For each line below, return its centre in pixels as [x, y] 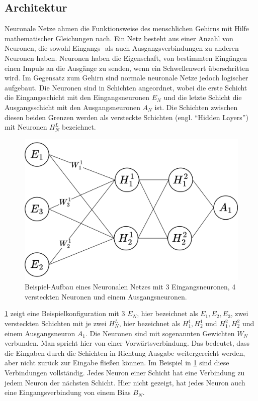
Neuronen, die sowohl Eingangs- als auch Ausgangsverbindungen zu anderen [122, 48]
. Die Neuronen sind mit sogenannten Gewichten [160, 333]
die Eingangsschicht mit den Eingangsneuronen [77, 97]
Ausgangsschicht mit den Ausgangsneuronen [72, 107]
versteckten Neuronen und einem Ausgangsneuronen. [106, 296]
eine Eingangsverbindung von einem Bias [68, 392]
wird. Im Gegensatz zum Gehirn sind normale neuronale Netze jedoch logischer [126, 78]
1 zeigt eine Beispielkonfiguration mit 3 [65, 313]
